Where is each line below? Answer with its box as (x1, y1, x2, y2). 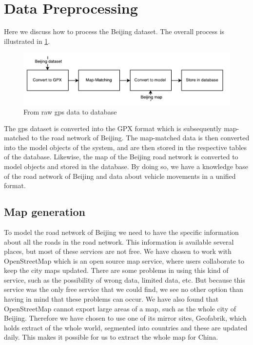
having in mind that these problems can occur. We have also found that (4, 294, 219, 304)
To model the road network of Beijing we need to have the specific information (4, 227, 239, 237)
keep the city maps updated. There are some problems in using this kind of (4, 265, 229, 275)
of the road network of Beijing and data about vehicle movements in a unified (4, 171, 236, 181)
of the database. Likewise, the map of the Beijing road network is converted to (4, 152, 238, 162)
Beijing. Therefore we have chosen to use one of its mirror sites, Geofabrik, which (4, 313, 247, 323)
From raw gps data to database (23, 106, 117, 116)
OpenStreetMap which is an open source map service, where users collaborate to (4, 255, 244, 266)
